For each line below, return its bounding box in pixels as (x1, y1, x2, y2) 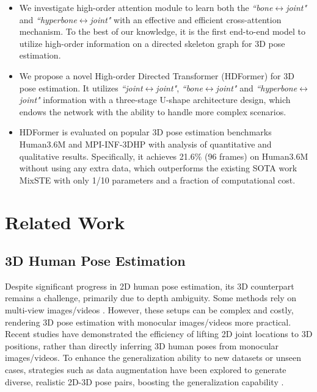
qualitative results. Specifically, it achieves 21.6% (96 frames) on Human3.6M (19, 149, 308, 162)
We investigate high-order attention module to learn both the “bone (19, 1, 273, 13)
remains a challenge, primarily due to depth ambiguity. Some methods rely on (5, 291, 297, 304)
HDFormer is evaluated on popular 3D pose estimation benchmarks (19, 126, 272, 138)
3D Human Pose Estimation (5, 251, 186, 270)
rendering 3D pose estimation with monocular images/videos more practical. (5, 315, 291, 328)
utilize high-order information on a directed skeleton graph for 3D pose (19, 37, 285, 49)
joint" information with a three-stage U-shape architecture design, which (19, 93, 291, 106)
